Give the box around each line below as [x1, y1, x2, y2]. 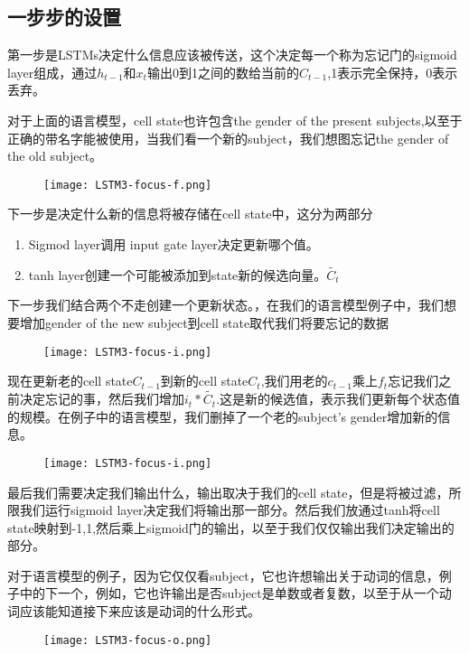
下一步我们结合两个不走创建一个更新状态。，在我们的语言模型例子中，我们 [7, 295, 444, 314]
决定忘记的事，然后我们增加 [19, 389, 184, 408]
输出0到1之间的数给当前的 [146, 62, 299, 81]
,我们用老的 [260, 371, 328, 390]
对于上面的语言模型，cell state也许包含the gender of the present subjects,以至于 [7, 110, 463, 129]
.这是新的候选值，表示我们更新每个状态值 [216, 389, 461, 408]
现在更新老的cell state [7, 371, 133, 390]
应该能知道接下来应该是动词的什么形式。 [19, 602, 260, 621]
